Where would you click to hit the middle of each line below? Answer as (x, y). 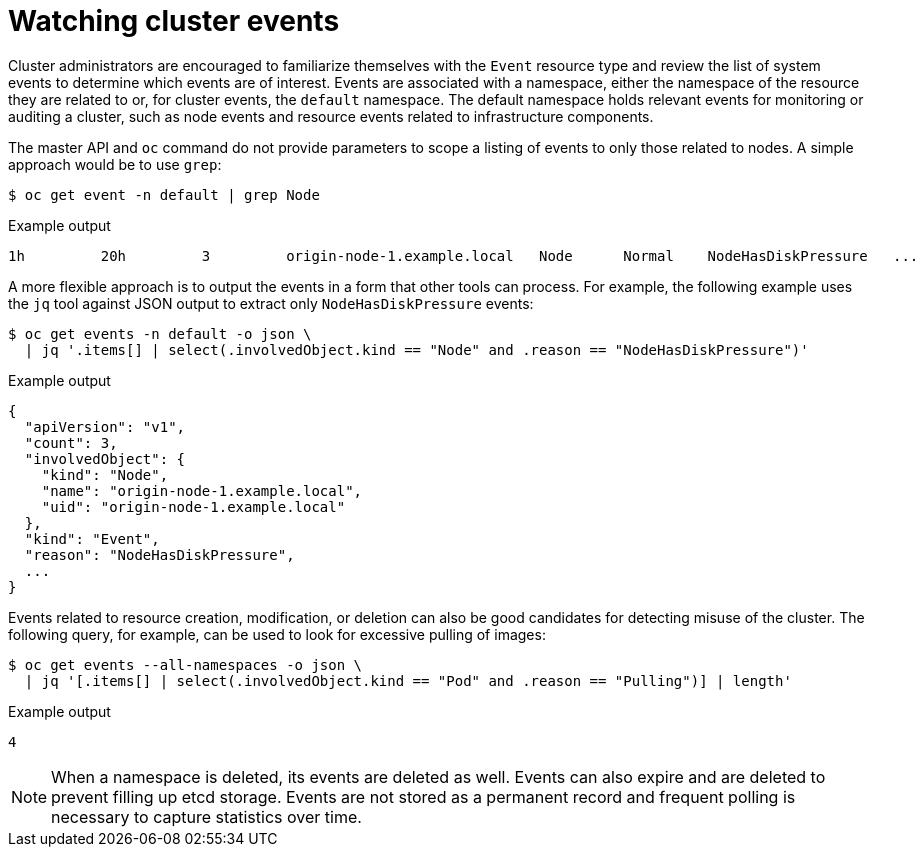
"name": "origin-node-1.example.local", (202, 490)
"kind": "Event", (92, 538)
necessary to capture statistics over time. (206, 816)
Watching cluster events (174, 21)
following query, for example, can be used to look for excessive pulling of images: (277, 634)
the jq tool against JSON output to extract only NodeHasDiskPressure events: (271, 303)
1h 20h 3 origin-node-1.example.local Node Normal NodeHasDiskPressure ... (463, 255)
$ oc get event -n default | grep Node (164, 194)
